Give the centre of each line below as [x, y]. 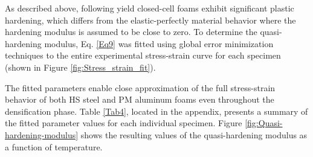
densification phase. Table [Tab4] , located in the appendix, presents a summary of [156, 111]
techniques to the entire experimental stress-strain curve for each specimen [143, 55]
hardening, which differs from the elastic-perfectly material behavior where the [150, 20]
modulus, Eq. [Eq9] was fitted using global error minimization [159, 43]
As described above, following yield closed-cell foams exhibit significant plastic [150, 8]
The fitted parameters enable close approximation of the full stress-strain [140, 87]
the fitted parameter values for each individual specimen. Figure [124, 123]
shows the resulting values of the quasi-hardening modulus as [194, 134]
